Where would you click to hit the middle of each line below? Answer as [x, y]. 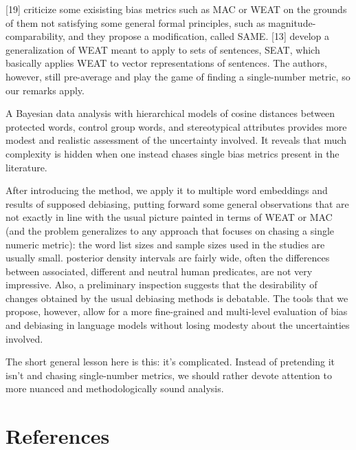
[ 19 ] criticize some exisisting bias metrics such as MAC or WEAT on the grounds [176, 9]
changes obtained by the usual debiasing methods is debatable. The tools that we [177, 298]
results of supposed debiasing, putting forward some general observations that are [177, 203]
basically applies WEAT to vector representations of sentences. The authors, [166, 63]
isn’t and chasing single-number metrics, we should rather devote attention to [169, 375]
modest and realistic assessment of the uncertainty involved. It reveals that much [176, 140]
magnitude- [292, 22]
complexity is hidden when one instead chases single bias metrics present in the [173, 153]
